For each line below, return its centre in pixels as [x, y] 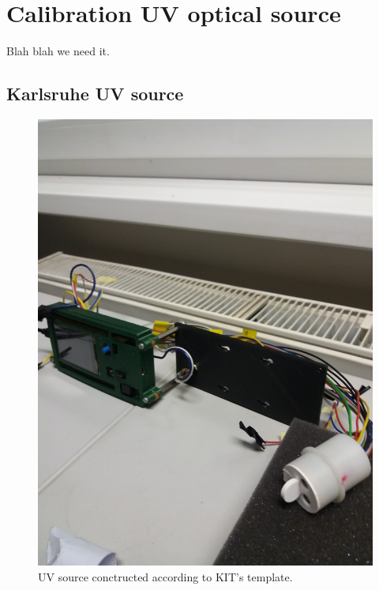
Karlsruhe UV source [95, 94]
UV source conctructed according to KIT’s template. [165, 576]
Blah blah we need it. [58, 51]
